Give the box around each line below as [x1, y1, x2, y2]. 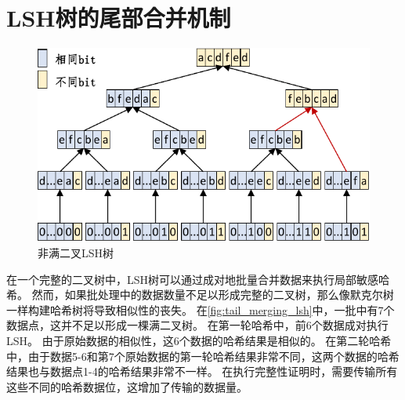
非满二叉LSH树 [38, 244, 114, 260]
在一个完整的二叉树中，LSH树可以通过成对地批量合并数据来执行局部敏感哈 [6, 271, 390, 287]
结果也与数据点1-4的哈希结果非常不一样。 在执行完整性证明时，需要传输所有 [6, 363, 398, 380]
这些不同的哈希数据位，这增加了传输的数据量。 [6, 378, 248, 395]
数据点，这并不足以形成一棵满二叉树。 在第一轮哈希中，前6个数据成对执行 [6, 317, 389, 333]
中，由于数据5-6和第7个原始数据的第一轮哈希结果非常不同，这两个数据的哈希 [6, 347, 400, 364]
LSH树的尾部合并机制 [6, 2, 231, 34]
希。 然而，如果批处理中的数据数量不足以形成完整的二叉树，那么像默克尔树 [6, 286, 394, 303]
